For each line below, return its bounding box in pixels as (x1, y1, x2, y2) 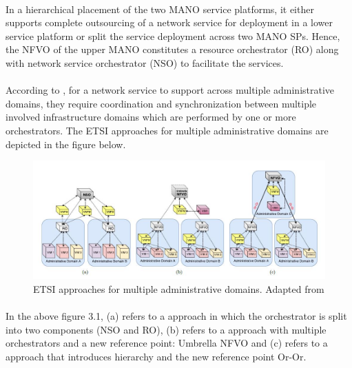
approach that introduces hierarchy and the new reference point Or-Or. (6, 349, 307, 363)
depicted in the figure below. (6, 136, 126, 151)
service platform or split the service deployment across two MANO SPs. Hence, (6, 28, 340, 43)
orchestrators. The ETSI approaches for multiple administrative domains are (6, 123, 329, 137)
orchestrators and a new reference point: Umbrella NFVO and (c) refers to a (6, 336, 328, 350)
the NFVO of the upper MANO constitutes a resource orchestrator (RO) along (6, 42, 339, 57)
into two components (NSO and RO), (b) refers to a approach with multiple (6, 322, 327, 336)
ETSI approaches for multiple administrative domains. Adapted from (33, 281, 324, 296)
